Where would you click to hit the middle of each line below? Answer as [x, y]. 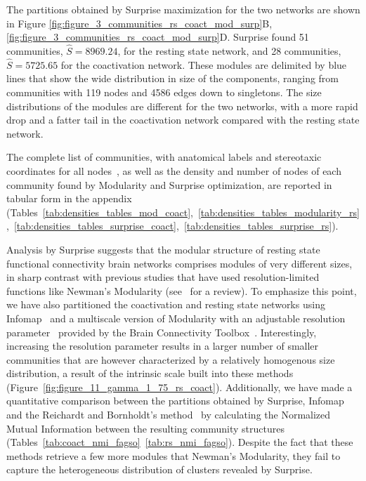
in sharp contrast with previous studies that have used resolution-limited [163, 277]
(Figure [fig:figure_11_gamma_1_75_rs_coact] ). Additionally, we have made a [179, 387]
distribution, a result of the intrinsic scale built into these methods [150, 373]
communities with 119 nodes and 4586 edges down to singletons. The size [164, 92]
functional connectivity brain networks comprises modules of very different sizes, [179, 263]
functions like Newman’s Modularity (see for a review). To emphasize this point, [182, 290]
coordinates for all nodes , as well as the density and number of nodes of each [174, 170]
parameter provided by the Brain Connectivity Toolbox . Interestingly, [162, 332]
